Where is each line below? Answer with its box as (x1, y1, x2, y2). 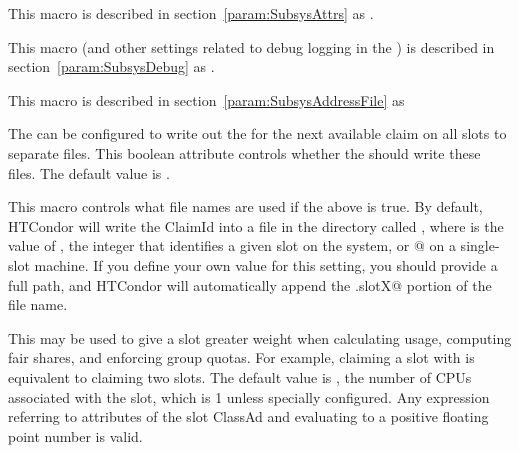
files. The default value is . (8, 162, 170, 183)
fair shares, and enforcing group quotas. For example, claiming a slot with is (8, 347, 475, 368)
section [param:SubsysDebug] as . (8, 56, 215, 77)
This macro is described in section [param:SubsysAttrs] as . (8, 3, 374, 23)
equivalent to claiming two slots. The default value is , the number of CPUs (8, 366, 472, 387)
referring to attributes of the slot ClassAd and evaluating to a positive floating (8, 406, 489, 427)
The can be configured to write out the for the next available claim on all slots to (8, 123, 507, 144)
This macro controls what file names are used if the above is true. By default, (8, 196, 483, 217)
